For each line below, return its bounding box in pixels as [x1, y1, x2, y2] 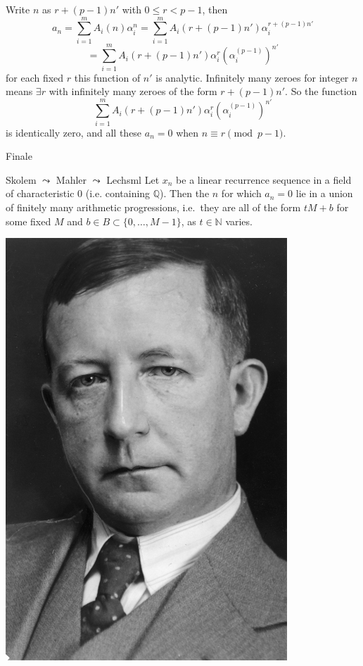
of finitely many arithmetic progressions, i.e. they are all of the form [6, 199, 301, 214]
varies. [225, 213, 253, 228]
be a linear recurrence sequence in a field [176, 172, 352, 187]
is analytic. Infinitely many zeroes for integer [155, 70, 349, 84]
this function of [74, 70, 141, 84]
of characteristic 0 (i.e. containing [6, 186, 151, 201]
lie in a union [295, 186, 353, 201]
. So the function [285, 84, 357, 99]
